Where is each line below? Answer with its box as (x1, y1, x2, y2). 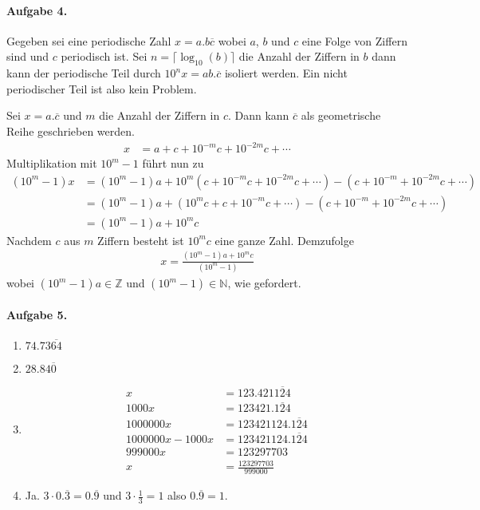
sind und (6, 48, 49, 65)
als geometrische (301, 107, 381, 124)
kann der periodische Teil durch (6, 65, 161, 81)
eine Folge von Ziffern (301, 32, 407, 49)
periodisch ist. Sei (61, 48, 148, 65)
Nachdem (6, 231, 52, 248)
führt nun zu (142, 155, 204, 172)
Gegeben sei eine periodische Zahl (6, 32, 171, 49)
